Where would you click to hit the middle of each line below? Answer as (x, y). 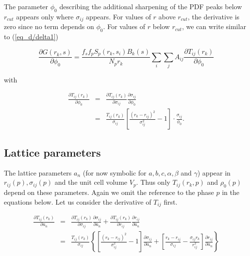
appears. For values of (118, 16)
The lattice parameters (38, 172)
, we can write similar (214, 26)
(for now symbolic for (115, 172)
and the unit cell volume (91, 182)
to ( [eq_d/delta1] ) (31, 37)
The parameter (26, 6)
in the (231, 192)
